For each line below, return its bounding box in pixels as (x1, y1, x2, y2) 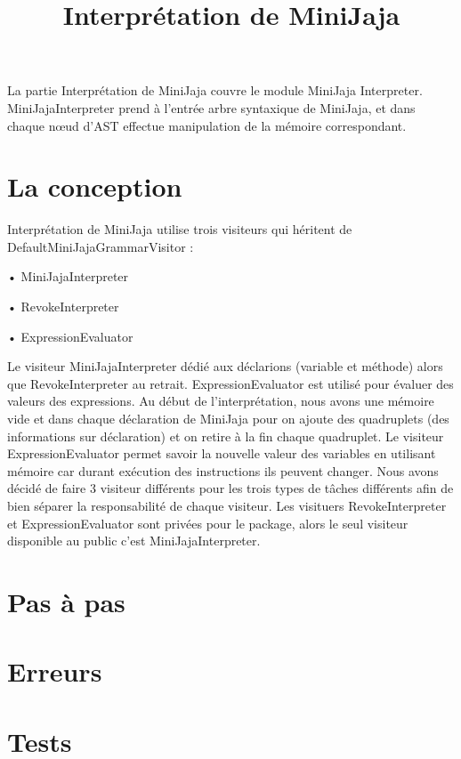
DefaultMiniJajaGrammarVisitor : (7, 237, 194, 255)
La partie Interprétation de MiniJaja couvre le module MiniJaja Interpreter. (7, 81, 423, 100)
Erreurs (7, 653, 102, 690)
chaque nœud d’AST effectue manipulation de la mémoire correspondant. (7, 116, 407, 134)
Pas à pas (7, 583, 125, 619)
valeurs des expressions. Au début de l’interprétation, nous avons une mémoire (7, 392, 434, 410)
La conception (7, 168, 182, 205)
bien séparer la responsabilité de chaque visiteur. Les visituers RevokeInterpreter (7, 497, 447, 514)
